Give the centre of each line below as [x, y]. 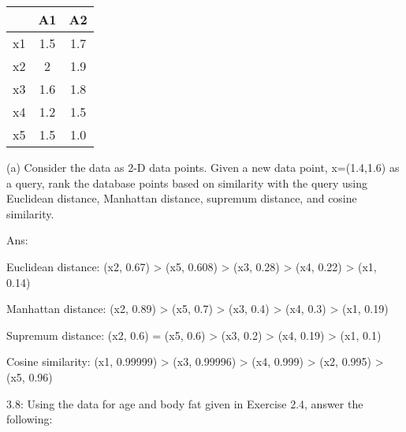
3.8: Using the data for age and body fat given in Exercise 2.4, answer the [185, 403]
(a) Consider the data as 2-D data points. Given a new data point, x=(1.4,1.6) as [203, 167]
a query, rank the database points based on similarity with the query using [187, 182]
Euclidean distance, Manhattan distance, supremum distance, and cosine [182, 198]
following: [30, 419]
